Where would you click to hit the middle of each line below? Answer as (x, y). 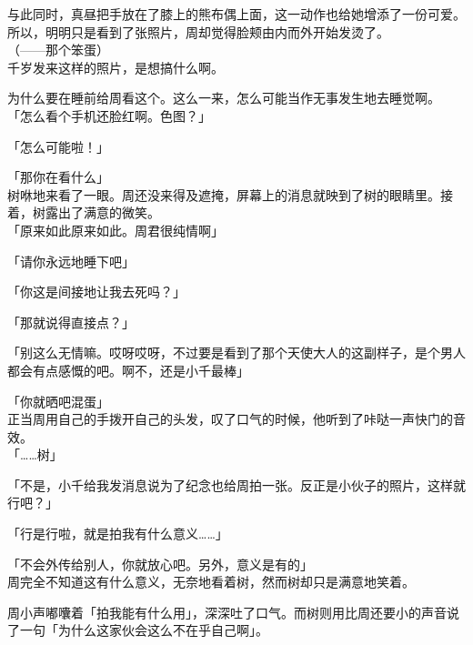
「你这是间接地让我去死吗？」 (96, 292)
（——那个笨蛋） (58, 50)
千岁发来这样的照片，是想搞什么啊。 (116, 67)
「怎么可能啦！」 (58, 146)
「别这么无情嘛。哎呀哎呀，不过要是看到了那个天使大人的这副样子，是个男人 (236, 353)
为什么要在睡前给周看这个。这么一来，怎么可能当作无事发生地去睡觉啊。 (224, 98)
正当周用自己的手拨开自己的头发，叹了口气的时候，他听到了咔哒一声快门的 (230, 419)
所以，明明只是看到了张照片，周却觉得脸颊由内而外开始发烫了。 (198, 31)
